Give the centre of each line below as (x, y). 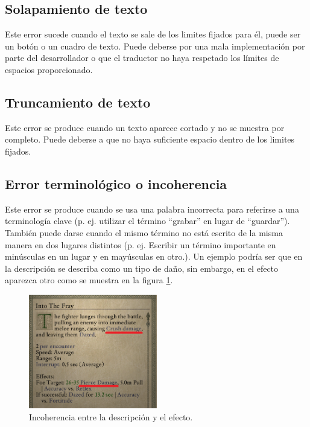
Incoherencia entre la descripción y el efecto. (111, 416)
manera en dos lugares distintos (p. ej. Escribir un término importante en (141, 244)
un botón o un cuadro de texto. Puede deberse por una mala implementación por (155, 46)
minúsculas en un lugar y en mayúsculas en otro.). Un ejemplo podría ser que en (154, 256)
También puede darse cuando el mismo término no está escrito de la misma (144, 232)
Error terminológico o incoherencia (116, 183)
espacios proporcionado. (49, 69)
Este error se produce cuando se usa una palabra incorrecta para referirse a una (152, 209)
